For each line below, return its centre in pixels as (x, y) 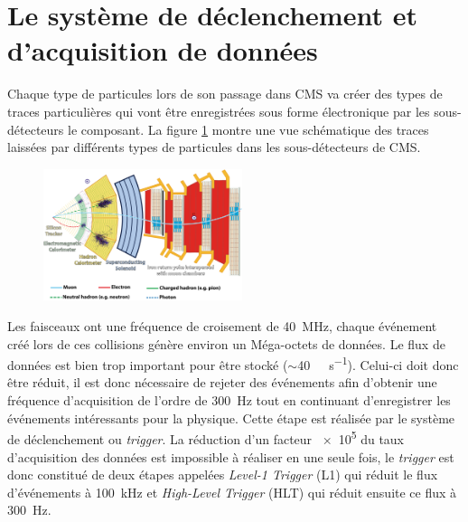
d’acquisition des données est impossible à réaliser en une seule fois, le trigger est (231, 456)
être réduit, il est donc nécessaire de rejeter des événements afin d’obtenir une (222, 382)
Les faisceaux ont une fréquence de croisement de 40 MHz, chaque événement (222, 326)
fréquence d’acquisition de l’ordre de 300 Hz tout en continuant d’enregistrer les (229, 400)
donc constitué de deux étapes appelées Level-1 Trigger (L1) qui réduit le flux (223, 475)
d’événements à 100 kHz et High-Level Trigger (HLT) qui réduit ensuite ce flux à (232, 492)
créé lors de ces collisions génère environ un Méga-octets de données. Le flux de (226, 343)
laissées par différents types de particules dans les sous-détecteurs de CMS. (214, 147)
